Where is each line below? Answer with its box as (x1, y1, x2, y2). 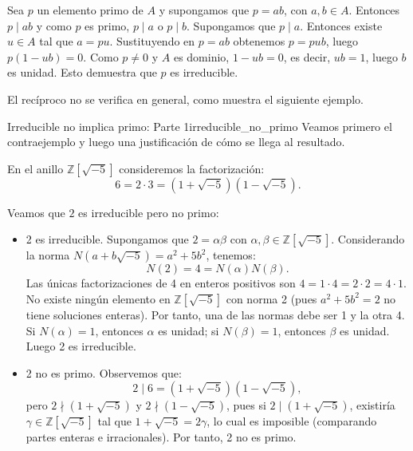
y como (36, 17, 72, 34)
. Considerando (331, 231, 405, 247)
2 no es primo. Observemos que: (26, 364, 182, 381)
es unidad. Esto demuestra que (7, 64, 157, 81)
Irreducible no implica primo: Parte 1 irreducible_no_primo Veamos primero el (7, 117, 392, 134)
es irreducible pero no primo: (78, 204, 219, 220)
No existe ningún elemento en (26, 290, 171, 307)
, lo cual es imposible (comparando (206, 413, 377, 429)
